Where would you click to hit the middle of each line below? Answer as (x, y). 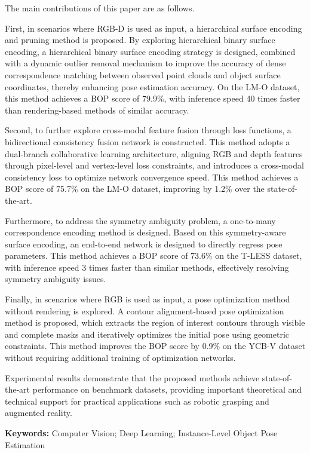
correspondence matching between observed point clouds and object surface (143, 74)
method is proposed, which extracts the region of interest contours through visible (155, 322)
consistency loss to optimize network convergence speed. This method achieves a (152, 177)
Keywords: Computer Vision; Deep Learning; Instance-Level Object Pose (141, 433)
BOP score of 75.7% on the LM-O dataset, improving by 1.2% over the (135, 189)
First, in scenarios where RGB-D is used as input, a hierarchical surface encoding (154, 28)
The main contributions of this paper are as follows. (100, 8)
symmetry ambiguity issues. (56, 279)
